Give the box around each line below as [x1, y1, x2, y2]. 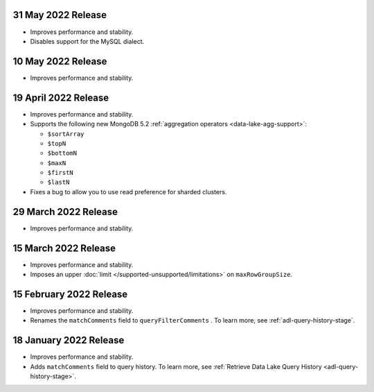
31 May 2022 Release [12, 9, 107, 21]
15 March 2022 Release [12, 242, 116, 254]
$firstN [47, 169, 74, 177]
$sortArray [47, 130, 84, 138]
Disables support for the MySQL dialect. [30, 37, 145, 45]
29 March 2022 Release [12, 205, 118, 218]
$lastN [47, 178, 70, 187]
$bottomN [47, 149, 78, 157]
